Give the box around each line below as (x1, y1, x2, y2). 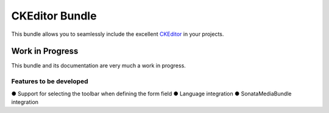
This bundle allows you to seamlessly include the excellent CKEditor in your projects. (11, 30, 224, 38)
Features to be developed (11, 77, 88, 86)
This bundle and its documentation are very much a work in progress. (11, 62, 186, 69)
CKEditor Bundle (11, 9, 97, 22)
